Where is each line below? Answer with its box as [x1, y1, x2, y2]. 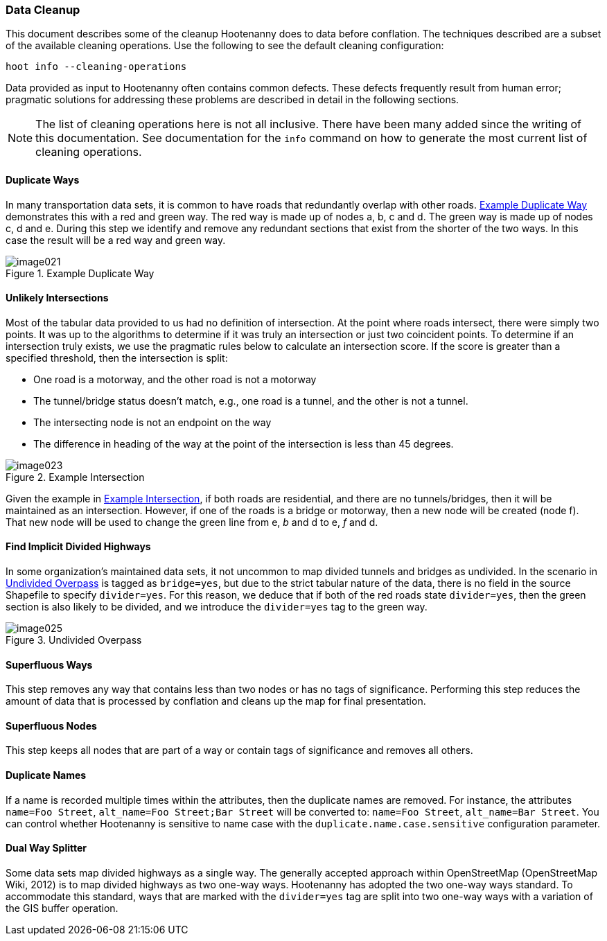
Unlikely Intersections [6, 292, 109, 304]
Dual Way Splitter [6, 842, 87, 854]
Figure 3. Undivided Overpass [6, 634, 142, 647]
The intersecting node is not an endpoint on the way [33, 416, 272, 428]
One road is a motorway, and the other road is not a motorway [33, 373, 317, 385]
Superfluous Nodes [6, 719, 97, 732]
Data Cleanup [6, 3, 80, 17]
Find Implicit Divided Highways [6, 540, 151, 553]
